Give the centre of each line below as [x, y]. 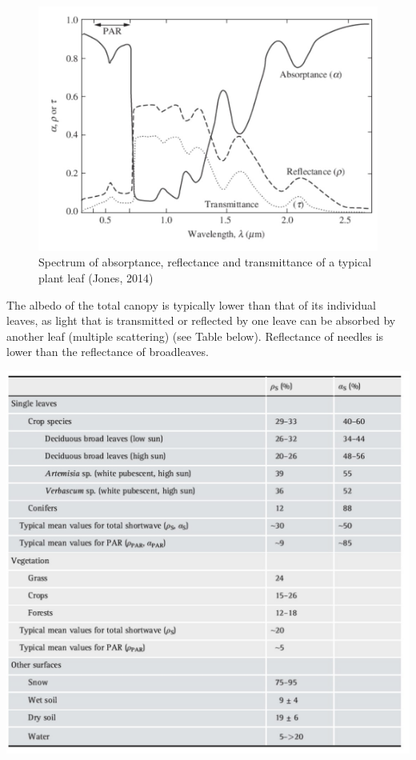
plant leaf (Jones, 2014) [96, 278]
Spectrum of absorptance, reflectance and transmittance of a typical [205, 262]
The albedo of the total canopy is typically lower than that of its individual [191, 304]
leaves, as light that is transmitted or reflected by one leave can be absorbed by [201, 320]
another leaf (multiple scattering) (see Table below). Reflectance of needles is [195, 336]
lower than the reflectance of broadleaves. [108, 352]
